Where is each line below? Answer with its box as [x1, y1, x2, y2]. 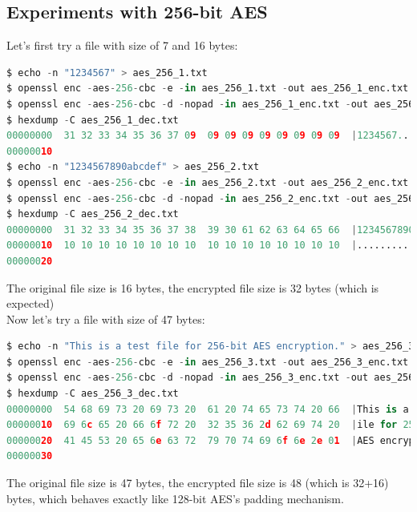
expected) [6, 295, 55, 312]
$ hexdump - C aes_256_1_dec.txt [6, 114, 179, 126]
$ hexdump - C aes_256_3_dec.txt [6, 388, 179, 400]
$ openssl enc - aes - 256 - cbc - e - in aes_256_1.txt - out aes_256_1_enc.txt [6, 83, 409, 95]
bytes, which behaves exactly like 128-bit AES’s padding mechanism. [6, 490, 344, 506]
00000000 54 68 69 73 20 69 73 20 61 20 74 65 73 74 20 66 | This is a [6, 403, 409, 415]
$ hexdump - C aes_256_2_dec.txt [6, 208, 179, 220]
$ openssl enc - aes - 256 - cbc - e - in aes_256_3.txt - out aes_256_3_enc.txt [6, 356, 409, 368]
